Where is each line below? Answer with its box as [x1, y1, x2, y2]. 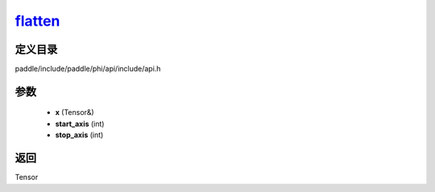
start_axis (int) [55, 119, 105, 129]
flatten [14, 12, 60, 30]
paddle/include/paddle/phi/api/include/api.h [14, 64, 161, 74]
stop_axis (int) [55, 130, 104, 140]
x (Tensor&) [55, 108, 94, 117]
